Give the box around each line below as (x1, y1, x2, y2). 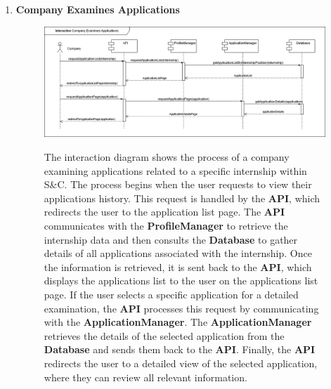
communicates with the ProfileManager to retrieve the (44, 218, 288, 233)
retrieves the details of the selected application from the (44, 328, 285, 343)
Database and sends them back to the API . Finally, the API (44, 342, 316, 357)
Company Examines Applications (15, 2, 180, 16)
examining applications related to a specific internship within (44, 163, 307, 178)
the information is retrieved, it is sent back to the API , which (44, 259, 312, 274)
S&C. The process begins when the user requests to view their (44, 177, 312, 192)
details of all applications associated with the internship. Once (44, 246, 312, 261)
